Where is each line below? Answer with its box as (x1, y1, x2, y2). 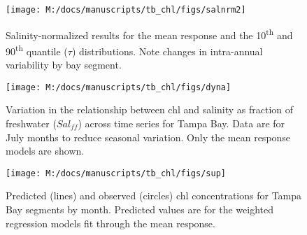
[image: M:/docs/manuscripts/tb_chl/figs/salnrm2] (6, 5, 246, 15)
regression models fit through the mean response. (6, 215, 215, 230)
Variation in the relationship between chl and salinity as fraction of (6, 102, 294, 117)
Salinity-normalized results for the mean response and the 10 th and (6, 25, 293, 42)
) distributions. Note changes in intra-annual (71, 43, 263, 58)
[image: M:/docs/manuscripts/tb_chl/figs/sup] (6, 168, 226, 178)
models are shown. (6, 143, 85, 158)
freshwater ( (6, 116, 57, 130)
